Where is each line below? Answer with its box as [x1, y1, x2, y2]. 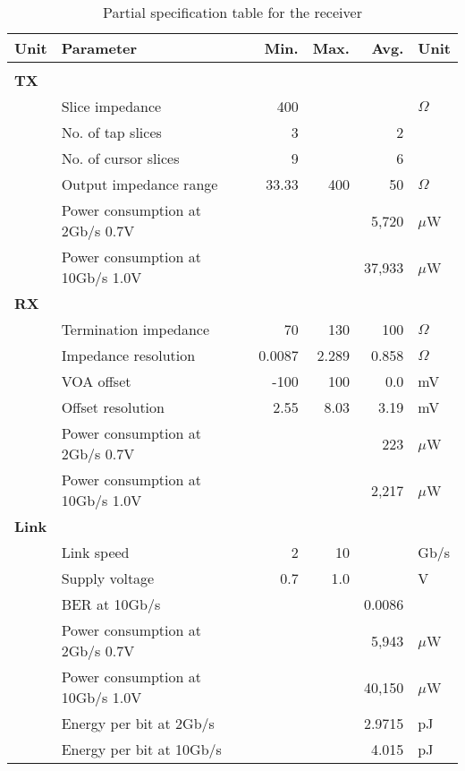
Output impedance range [61, 174, 218, 194]
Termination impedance [61, 319, 210, 339]
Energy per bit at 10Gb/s [61, 739, 222, 759]
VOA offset [61, 371, 131, 391]
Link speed [61, 542, 130, 562]
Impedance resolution [61, 345, 196, 365]
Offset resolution [61, 397, 165, 417]
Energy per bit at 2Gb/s [61, 713, 215, 733]
